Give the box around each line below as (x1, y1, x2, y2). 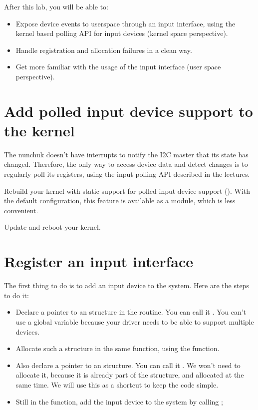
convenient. (4, 205, 38, 215)
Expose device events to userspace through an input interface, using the (15, 18, 236, 28)
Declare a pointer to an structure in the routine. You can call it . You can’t (15, 307, 247, 317)
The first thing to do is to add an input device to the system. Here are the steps (4, 280, 249, 291)
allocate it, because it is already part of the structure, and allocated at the (15, 370, 244, 380)
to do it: (4, 290, 29, 300)
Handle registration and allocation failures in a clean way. (15, 44, 192, 55)
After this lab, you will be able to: (4, 1, 108, 11)
